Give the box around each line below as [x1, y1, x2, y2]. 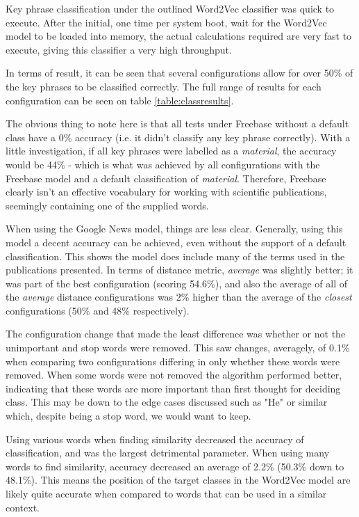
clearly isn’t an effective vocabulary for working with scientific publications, [6, 184, 327, 199]
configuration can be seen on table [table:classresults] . [6, 93, 234, 107]
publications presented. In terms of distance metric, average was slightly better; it [6, 262, 353, 277]
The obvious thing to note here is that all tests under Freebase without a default [6, 116, 349, 131]
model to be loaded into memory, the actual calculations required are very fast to [6, 29, 352, 43]
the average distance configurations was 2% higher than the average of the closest [6, 289, 352, 304]
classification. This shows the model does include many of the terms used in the [6, 248, 345, 263]
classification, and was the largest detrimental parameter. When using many [6, 445, 330, 460]
